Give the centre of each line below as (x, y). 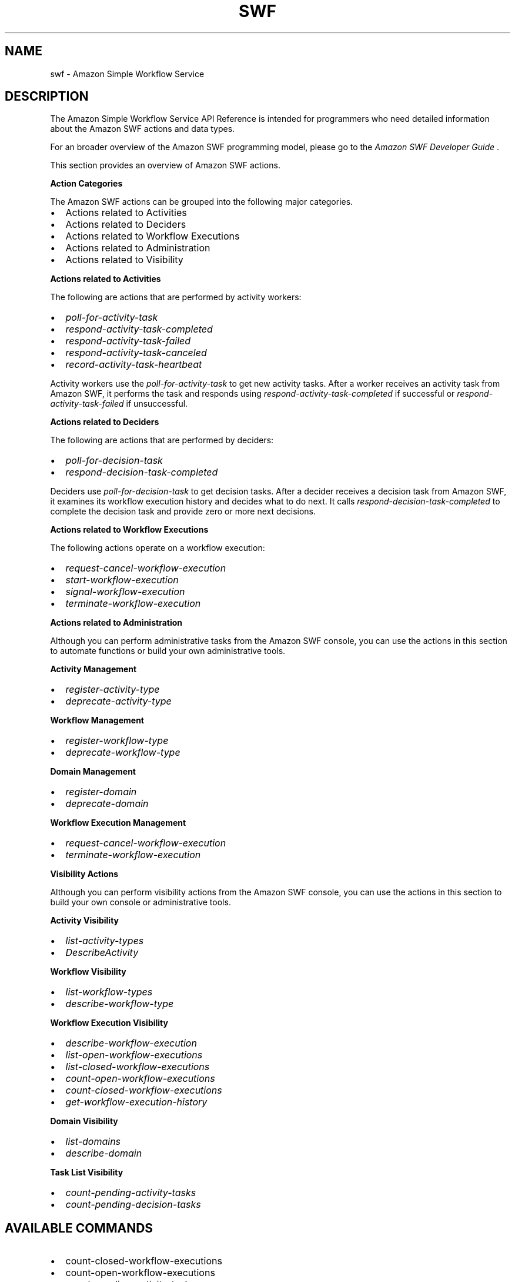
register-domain (101, 792)
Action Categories (86, 184)
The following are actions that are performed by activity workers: (176, 297)
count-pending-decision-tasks (133, 1205)
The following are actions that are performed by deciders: (162, 440)
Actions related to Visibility (124, 260)
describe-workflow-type (120, 1004)
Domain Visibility (84, 1121)
